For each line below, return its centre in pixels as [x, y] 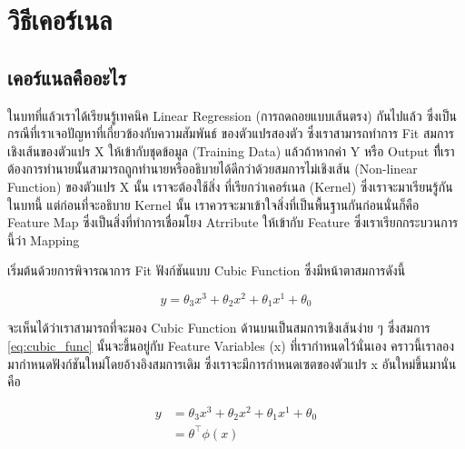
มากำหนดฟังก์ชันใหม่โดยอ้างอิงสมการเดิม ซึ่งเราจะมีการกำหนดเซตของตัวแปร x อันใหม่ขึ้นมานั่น [232, 363]
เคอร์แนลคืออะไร [67, 77]
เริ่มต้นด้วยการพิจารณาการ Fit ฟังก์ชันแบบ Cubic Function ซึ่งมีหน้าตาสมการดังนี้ [207, 270]
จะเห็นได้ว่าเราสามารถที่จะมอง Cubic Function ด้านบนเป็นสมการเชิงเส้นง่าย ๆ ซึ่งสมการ [219, 328]
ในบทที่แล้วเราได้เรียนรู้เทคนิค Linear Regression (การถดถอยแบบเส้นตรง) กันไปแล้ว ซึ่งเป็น [232, 115]
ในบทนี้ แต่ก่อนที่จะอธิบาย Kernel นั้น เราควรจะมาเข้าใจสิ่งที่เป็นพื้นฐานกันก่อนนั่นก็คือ [213, 204]
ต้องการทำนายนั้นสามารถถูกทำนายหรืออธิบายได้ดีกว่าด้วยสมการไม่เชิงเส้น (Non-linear [213, 169]
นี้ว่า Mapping [44, 239]
